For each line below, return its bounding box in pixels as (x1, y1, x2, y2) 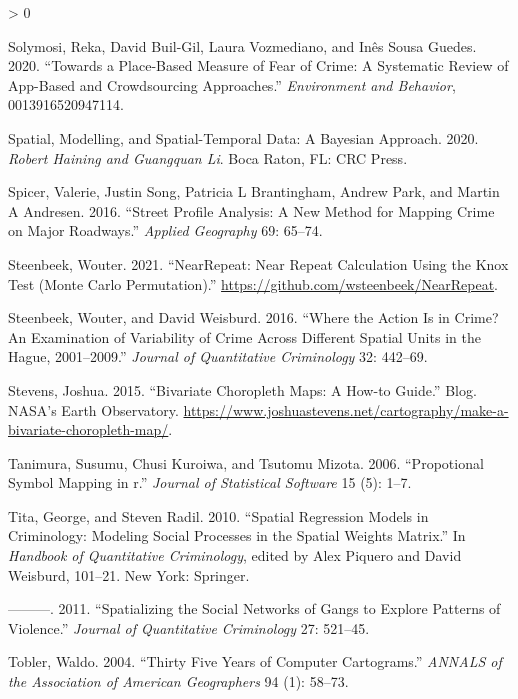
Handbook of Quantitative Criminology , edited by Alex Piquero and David (8, 545, 462, 566)
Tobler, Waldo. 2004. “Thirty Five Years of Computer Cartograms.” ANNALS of (8, 651, 502, 672)
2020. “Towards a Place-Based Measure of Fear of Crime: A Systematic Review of (8, 55, 509, 76)
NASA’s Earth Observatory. (8, 399, 179, 420)
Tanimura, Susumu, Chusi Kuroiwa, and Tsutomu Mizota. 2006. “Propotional (8, 452, 484, 473)
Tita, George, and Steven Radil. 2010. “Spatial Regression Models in (8, 505, 429, 526)
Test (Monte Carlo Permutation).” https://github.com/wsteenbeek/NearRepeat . (8, 273, 498, 294)
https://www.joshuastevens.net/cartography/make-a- (183, 399, 509, 420)
